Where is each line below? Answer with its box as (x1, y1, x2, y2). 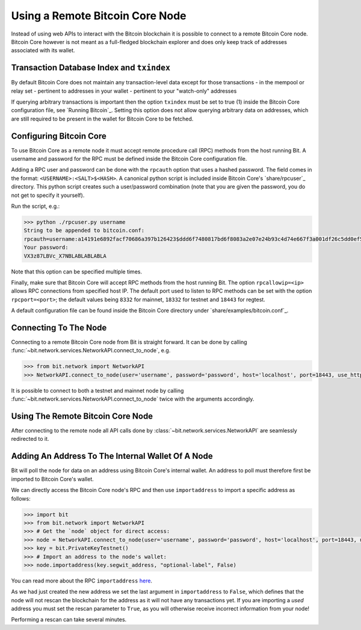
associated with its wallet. (11, 47, 75, 54)
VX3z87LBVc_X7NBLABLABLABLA (23, 252, 106, 259)
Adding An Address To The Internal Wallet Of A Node (11, 451, 213, 461)
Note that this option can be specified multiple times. (11, 268, 143, 275)
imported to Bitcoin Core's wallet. (11, 475, 94, 482)
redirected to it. (11, 435, 49, 443)
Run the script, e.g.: (11, 202, 60, 210)
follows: (11, 494, 31, 502)
